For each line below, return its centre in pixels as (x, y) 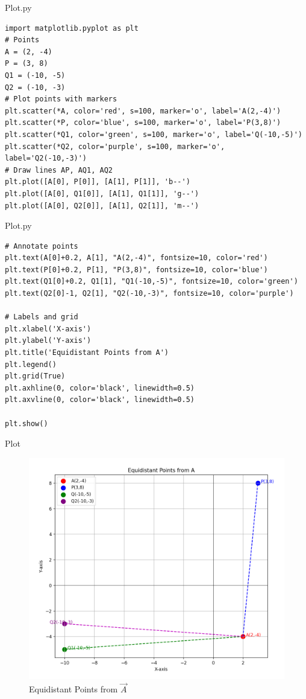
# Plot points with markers (61, 99)
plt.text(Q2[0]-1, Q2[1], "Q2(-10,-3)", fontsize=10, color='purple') (149, 294)
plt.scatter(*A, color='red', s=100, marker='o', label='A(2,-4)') (143, 111)
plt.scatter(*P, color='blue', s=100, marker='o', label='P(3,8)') (143, 123)
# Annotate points (42, 246)
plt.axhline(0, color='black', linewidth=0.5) (100, 388)
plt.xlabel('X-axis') (48, 329)
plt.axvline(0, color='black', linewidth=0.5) (100, 400)
